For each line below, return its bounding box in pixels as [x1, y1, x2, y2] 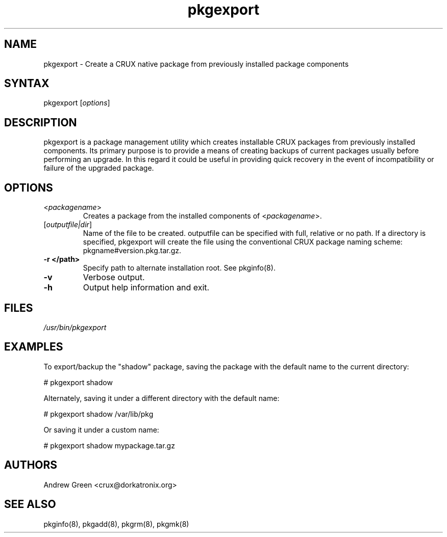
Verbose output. [83, 272, 145, 283]
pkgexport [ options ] [43, 98, 110, 108]
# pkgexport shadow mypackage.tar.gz [43, 441, 175, 450]
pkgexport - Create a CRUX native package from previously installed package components [43, 59, 349, 68]
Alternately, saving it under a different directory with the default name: [43, 393, 280, 402]
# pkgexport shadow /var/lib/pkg [43, 409, 154, 418]
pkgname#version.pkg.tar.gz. [83, 246, 182, 255]
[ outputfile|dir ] [43, 220, 92, 229]
